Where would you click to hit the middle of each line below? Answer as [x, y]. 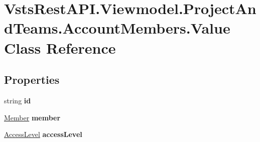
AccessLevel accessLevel [43, 134]
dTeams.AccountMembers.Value [117, 28]
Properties [32, 80]
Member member [32, 117]
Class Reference [60, 47]
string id [18, 100]
